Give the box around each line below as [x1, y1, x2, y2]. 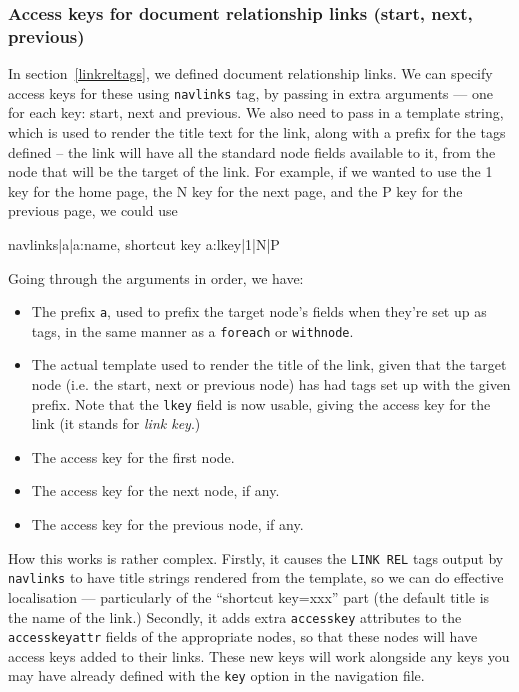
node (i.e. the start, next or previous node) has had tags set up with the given [31, 374, 511, 395]
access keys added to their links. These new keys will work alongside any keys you [8, 645, 510, 666]
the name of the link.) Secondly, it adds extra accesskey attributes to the [8, 606, 462, 627]
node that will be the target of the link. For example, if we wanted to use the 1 [8, 161, 493, 182]
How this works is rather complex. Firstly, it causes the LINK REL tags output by [8, 547, 504, 568]
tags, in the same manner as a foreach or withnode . [31, 320, 354, 341]
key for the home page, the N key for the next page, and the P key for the [8, 180, 463, 201]
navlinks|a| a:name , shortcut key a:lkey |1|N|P [8, 233, 280, 254]
